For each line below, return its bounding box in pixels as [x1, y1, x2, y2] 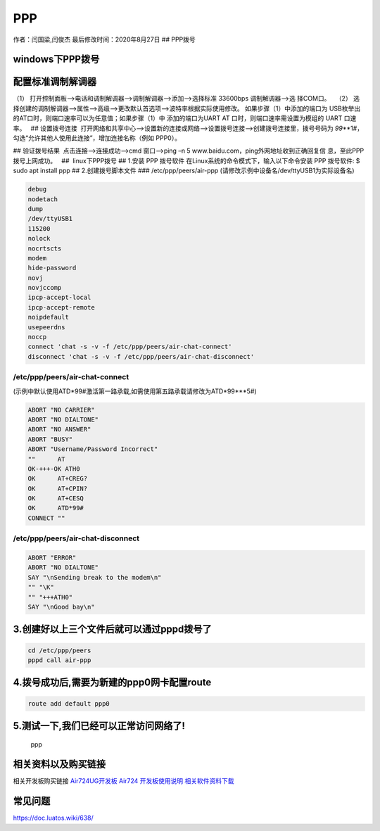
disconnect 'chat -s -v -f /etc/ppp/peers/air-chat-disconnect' [27, 353, 255, 360]
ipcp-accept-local [27, 293, 91, 302]
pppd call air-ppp [27, 656, 91, 664]
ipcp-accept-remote [27, 303, 95, 311]
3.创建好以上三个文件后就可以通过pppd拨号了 [13, 623, 213, 635]
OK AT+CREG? [27, 475, 88, 483]
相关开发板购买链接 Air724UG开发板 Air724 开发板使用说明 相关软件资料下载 [13, 777, 234, 785]
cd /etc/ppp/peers [27, 646, 91, 654]
